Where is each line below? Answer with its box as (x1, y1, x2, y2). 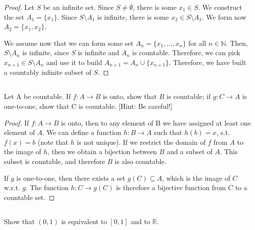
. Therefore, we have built (169, 57, 247, 67)
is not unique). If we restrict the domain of (77, 136, 206, 147)
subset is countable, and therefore (4, 156, 105, 166)
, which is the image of (162, 172, 230, 183)
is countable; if (167, 91, 211, 101)
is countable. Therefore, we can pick (132, 47, 240, 58)
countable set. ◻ (4, 192, 55, 202)
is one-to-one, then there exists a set (16, 172, 125, 183)
